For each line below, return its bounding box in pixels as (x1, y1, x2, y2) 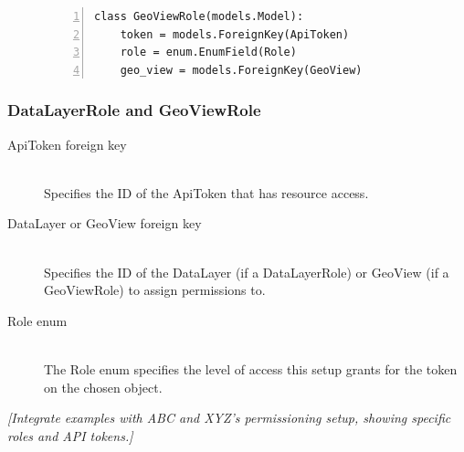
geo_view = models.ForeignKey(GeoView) (120, 63, 363, 77)
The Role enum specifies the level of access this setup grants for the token (44, 359, 458, 378)
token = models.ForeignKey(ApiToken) (120, 27, 350, 41)
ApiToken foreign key (7, 134, 127, 153)
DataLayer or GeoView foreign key (7, 214, 202, 233)
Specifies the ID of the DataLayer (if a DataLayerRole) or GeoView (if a (44, 262, 449, 281)
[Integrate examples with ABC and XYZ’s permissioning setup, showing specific (7, 408, 451, 427)
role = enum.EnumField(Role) (120, 46, 297, 59)
